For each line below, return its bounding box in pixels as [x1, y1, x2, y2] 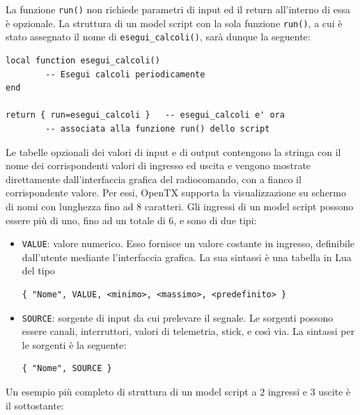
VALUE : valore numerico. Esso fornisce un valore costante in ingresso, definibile [22, 236, 355, 251]
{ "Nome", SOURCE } [22, 363, 112, 374]
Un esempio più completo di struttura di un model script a [6, 384, 257, 398]
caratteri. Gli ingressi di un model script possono [144, 198, 354, 213]
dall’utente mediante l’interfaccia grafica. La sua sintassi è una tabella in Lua [22, 249, 352, 264]
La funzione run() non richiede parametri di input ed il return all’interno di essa [6, 2, 350, 16]
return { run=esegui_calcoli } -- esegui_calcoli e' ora [6, 110, 285, 120]
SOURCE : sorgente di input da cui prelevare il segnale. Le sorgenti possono [22, 310, 334, 324]
